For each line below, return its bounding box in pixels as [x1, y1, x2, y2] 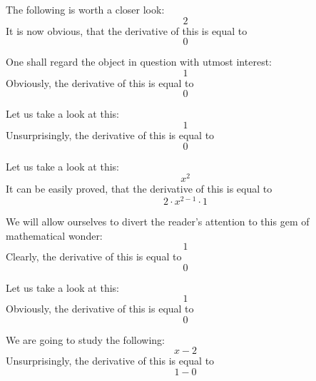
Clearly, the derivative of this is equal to [6, 249, 182, 264]
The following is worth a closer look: [6, 2, 165, 16]
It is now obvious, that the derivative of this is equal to [6, 23, 248, 38]
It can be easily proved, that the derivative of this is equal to [6, 181, 272, 196]
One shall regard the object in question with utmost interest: [6, 54, 272, 69]
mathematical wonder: [6, 228, 103, 243]
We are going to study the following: [6, 332, 165, 347]
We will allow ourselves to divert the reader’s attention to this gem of [6, 213, 310, 228]
